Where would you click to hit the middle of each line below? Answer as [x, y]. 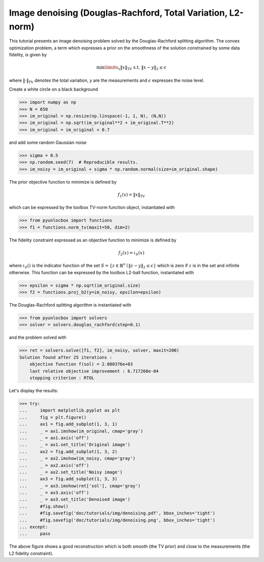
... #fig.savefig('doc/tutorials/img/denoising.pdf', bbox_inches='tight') [117, 513]
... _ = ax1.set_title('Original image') [75, 445]
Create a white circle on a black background [54, 89]
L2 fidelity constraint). [31, 553]
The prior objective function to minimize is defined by [63, 182]
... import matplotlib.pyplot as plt [70, 410]
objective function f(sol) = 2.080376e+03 [81, 364]
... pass [35, 534]
